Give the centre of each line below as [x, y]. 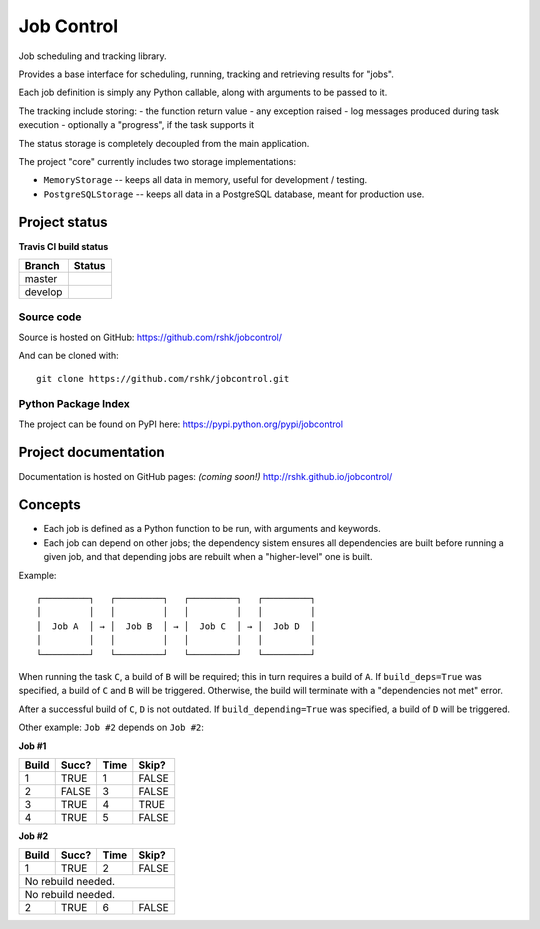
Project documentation [91, 452]
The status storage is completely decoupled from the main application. [164, 143]
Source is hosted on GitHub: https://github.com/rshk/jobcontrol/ [150, 337]
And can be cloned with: [68, 356]
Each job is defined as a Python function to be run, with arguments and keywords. [212, 529]
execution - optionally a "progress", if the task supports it [136, 125]
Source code [50, 317]
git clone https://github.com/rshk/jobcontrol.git [163, 378]
